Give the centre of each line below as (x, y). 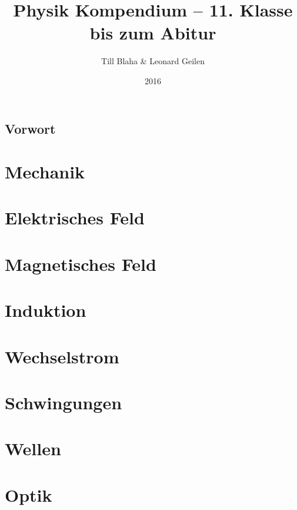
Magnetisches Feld (81, 264)
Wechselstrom (62, 356)
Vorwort (30, 128)
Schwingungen (64, 402)
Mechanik (45, 172)
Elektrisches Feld (75, 218)
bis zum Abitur (153, 33)
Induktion (46, 310)
